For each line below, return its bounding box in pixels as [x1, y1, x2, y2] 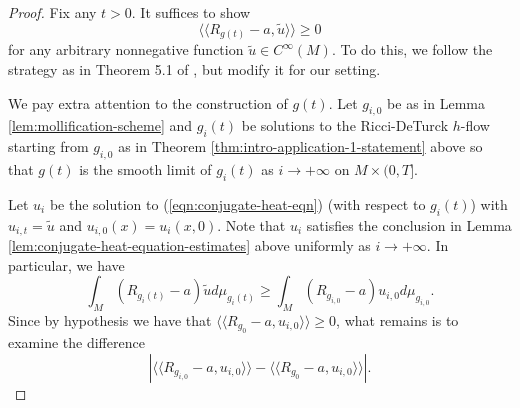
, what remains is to [336, 309, 459, 330]
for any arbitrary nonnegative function [8, 39, 244, 60]
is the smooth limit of [79, 158, 212, 179]
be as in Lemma [387, 92, 485, 113]
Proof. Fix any [8, 2, 97, 22]
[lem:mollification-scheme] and [8, 115, 193, 136]
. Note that [217, 214, 286, 235]
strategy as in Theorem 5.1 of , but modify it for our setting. [8, 58, 381, 79]
